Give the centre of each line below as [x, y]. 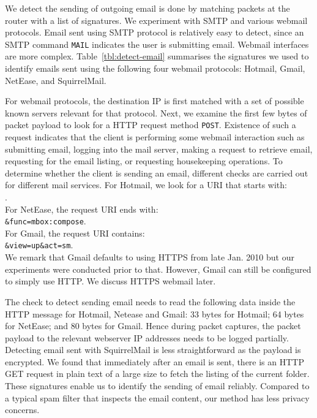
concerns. [22, 410]
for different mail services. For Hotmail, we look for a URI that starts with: [146, 185]
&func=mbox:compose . [46, 221]
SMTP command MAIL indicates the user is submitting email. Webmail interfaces [157, 44]
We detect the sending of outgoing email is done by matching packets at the [147, 8]
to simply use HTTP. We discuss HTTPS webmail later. [110, 281]
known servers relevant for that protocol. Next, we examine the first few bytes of [156, 112]
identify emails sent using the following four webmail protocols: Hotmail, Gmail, [155, 68]
